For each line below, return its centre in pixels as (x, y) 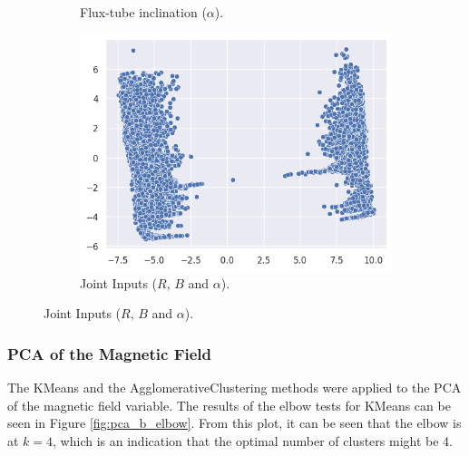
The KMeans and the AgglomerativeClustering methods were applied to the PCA (234, 387)
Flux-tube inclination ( (143, 12)
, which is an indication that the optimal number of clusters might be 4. (253, 440)
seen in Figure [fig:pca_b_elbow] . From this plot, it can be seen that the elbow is (234, 423)
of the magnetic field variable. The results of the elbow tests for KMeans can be (229, 405)
